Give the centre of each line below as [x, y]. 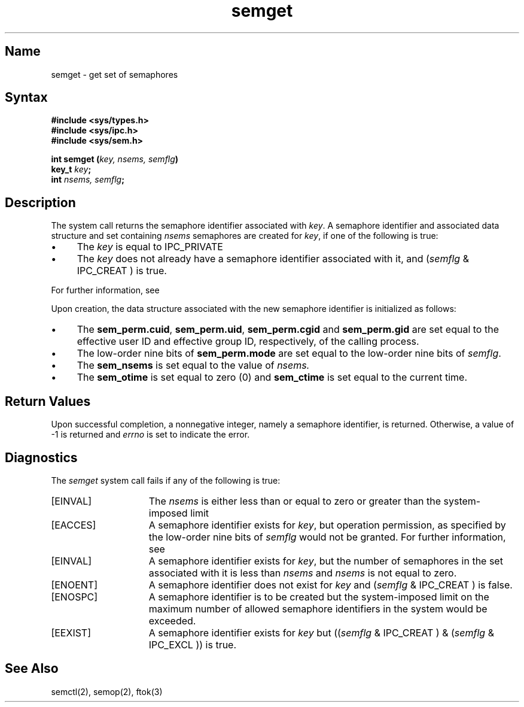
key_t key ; [71, 169]
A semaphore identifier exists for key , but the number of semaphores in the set [326, 561]
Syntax [26, 98]
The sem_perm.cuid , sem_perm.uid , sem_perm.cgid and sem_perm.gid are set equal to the [288, 330]
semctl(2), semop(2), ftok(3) [107, 691]
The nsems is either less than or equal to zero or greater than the [295, 501]
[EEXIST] [71, 632]
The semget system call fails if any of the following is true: [166, 480]
